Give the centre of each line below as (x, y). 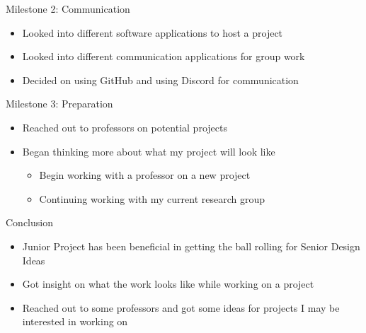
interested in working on (75, 321)
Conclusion (29, 222)
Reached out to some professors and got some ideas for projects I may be (181, 307)
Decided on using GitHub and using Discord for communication (160, 80)
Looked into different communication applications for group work (164, 56)
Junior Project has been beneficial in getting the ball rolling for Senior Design (191, 246)
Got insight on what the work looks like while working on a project (168, 284)
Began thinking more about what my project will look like (149, 151)
